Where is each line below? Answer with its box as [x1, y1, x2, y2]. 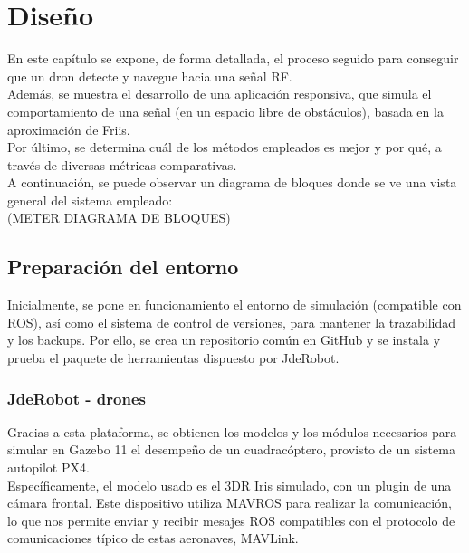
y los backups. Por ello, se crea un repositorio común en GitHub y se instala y [7, 330, 441, 349]
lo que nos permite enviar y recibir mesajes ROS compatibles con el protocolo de [7, 510, 455, 529]
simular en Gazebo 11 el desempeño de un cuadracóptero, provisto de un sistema [7, 440, 455, 459]
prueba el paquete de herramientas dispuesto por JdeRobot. [7, 348, 340, 367]
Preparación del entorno [7, 253, 239, 281]
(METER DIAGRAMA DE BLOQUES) [7, 208, 231, 227]
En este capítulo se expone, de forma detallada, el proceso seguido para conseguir [7, 49, 459, 68]
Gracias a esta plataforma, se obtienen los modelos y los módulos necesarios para [7, 422, 457, 441]
